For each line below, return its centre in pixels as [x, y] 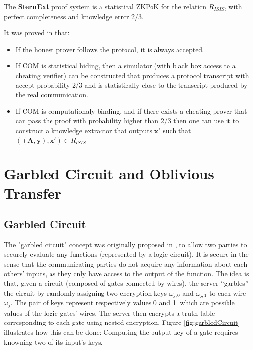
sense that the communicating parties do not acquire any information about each [126, 264]
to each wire [228, 292]
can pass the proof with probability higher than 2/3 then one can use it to [127, 121]
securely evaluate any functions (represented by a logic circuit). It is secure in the [126, 254]
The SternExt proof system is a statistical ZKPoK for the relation [105, 6]
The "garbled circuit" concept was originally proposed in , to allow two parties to [126, 244]
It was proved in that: [37, 33]
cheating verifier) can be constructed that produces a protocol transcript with [132, 75]
